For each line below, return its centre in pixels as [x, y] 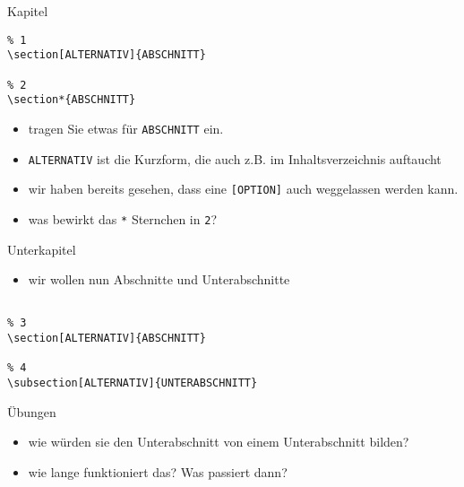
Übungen [32, 411]
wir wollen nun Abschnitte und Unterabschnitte [159, 279]
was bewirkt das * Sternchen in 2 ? [122, 218]
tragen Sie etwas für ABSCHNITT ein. [126, 128]
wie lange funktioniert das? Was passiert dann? [158, 471]
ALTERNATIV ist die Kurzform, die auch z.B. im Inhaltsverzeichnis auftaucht [235, 158]
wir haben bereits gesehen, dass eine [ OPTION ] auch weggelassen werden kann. [243, 189]
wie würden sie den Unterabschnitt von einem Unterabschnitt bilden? [219, 442]
